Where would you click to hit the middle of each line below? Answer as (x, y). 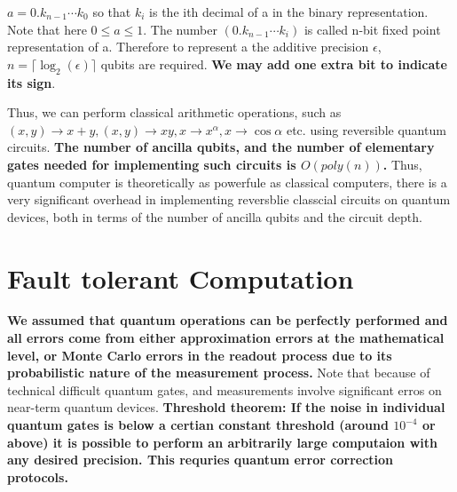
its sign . (32, 82)
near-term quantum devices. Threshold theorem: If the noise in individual (226, 407)
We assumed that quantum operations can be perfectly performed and (228, 320)
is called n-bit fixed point (372, 29)
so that (112, 12)
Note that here (47, 29)
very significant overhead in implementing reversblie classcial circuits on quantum (229, 199)
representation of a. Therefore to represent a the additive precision (188, 47)
